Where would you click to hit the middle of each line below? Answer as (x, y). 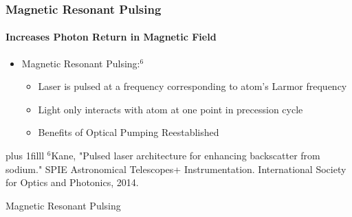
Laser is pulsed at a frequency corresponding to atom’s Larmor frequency (192, 86)
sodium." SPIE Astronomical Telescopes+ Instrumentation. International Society (176, 169)
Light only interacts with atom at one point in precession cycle (170, 109)
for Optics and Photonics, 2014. (72, 182)
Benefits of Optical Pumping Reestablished (129, 132)
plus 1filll (25, 156)
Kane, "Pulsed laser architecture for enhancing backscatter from (186, 156)
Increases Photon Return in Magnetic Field (111, 37)
